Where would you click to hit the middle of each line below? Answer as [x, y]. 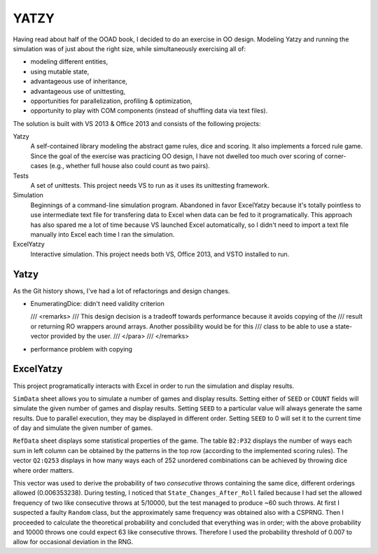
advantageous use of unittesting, [78, 91]
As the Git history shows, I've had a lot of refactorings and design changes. [121, 291]
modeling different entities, [69, 62]
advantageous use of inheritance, [79, 81]
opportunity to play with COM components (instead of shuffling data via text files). [149, 111]
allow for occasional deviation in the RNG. [73, 542]
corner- [335, 156]
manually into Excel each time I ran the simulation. [103, 234]
